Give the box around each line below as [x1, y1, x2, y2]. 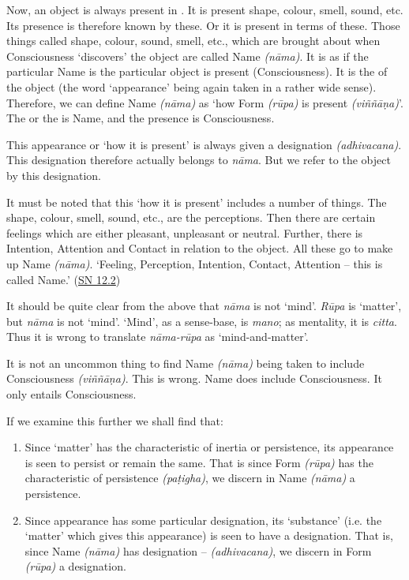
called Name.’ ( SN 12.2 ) [6, 271, 121, 287]
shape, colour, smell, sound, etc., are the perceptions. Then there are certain [6, 209, 376, 226]
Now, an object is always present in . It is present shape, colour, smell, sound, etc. [6, 2, 403, 17]
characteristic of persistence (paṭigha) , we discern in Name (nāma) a [24, 470, 355, 486]
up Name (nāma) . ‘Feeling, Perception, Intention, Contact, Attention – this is [6, 255, 383, 271]
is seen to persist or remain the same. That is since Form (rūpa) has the [24, 454, 373, 470]
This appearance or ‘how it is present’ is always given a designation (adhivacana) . [6, 136, 402, 152]
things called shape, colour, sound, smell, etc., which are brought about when [6, 32, 381, 49]
